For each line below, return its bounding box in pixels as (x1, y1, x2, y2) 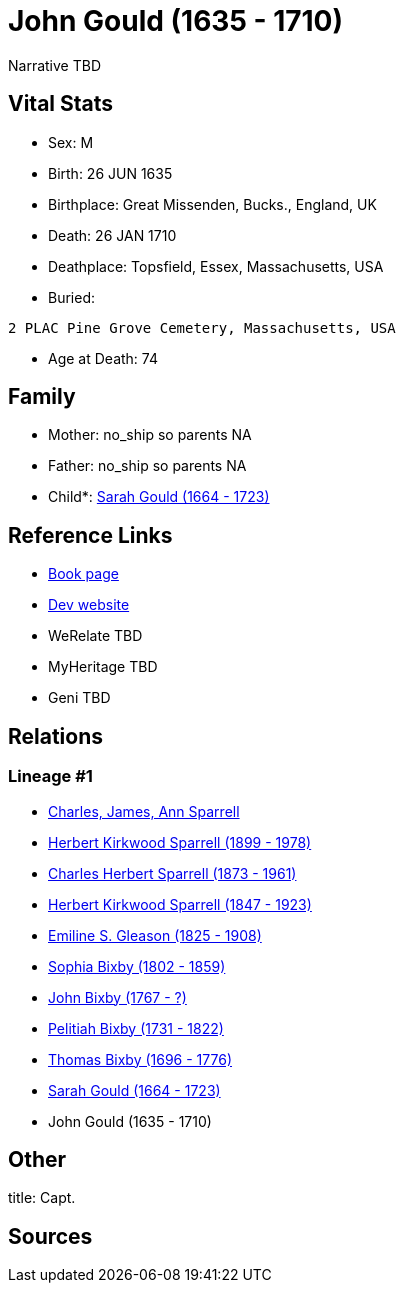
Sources (8, 1223, 93, 1249)
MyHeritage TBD (48, 658, 158, 676)
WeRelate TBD (48, 627, 143, 645)
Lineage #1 (8, 766, 93, 787)
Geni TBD (48, 689, 111, 707)
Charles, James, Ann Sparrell (48, 802, 240, 820)
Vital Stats (8, 91, 114, 117)
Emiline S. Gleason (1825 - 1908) (48, 926, 262, 944)
